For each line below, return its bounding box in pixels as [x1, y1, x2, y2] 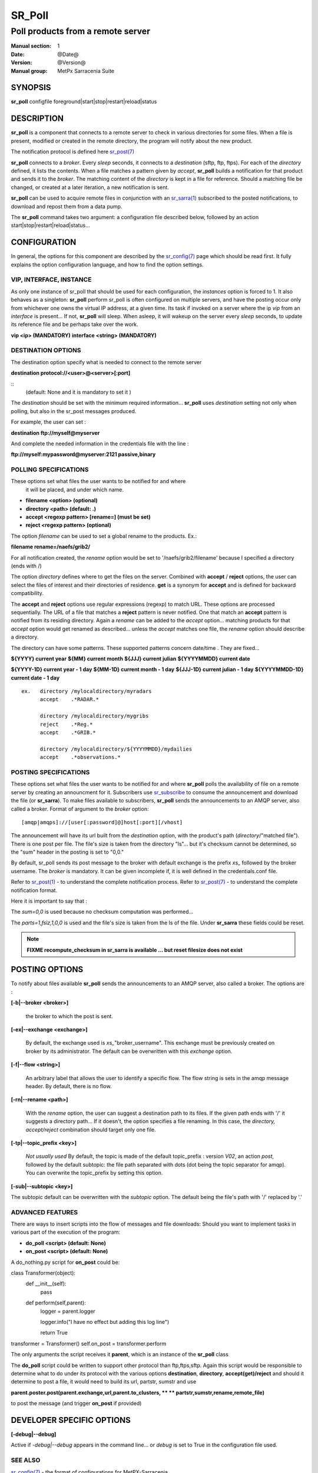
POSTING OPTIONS [11, 965, 84, 975]
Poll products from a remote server [11, 26, 150, 37]
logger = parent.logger [40, 1307, 95, 1315]
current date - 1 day [11, 674, 60, 681]
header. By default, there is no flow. [25, 1083, 112, 1089]
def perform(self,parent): [25, 1299, 87, 1306]
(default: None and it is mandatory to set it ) [25, 388, 132, 395]
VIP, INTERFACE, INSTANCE [11, 276, 92, 284]
